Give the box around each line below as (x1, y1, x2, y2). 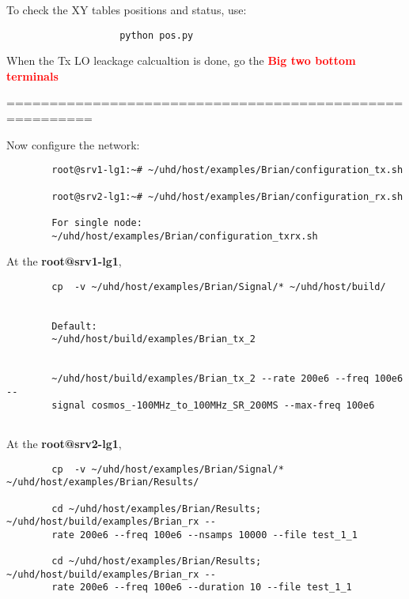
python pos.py (119, 29, 194, 41)
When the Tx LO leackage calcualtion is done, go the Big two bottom (6, 52, 356, 69)
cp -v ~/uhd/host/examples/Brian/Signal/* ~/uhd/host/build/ (51, 281, 386, 292)
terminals (6, 67, 59, 84)
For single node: (51, 217, 142, 228)
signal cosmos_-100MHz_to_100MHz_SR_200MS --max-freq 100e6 (51, 399, 375, 411)
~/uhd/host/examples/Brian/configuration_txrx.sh (51, 230, 318, 242)
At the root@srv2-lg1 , (6, 435, 122, 451)
